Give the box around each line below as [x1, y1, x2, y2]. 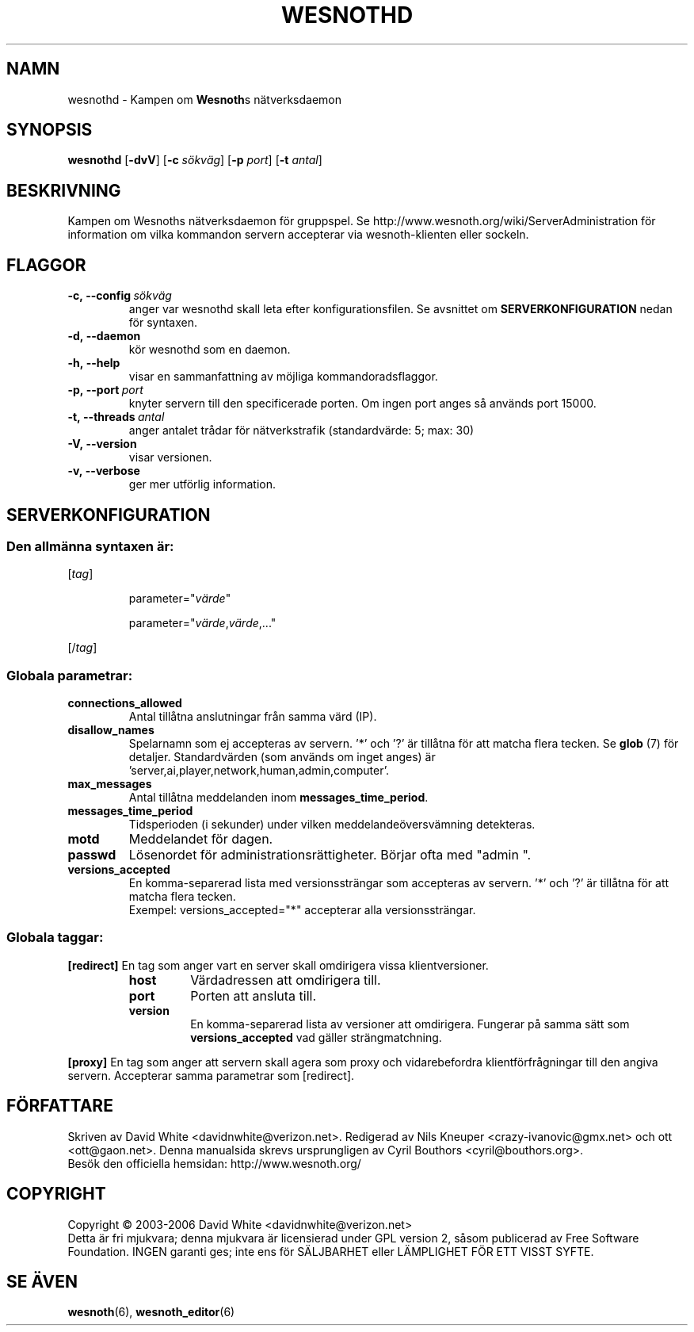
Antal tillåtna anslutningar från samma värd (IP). [128, 710, 377, 724]
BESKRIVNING [6, 180, 121, 201]
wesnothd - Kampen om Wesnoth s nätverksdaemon [67, 92, 342, 106]
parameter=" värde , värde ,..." [128, 616, 276, 630]
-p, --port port [67, 383, 143, 397]
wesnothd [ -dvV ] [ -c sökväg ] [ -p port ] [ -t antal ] [67, 153, 322, 167]
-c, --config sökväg [67, 289, 172, 303]
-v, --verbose [67, 464, 140, 478]
